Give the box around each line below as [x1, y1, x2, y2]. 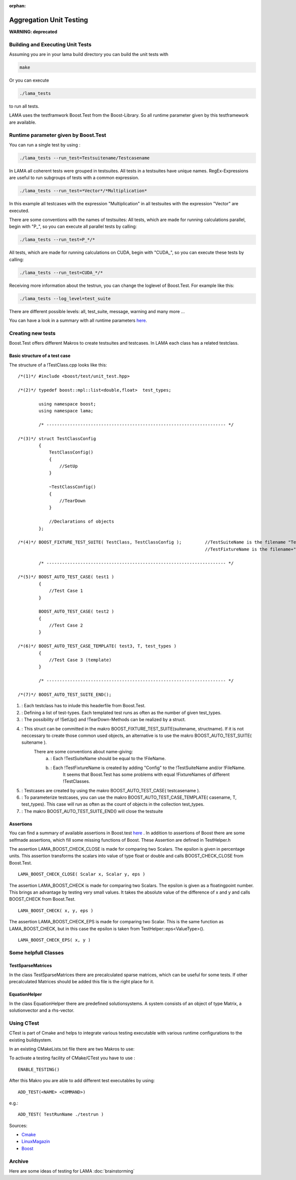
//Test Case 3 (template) [49, 657, 112, 663]
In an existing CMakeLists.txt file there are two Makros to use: [9, 1046, 135, 1052]
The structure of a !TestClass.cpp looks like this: [9, 362, 107, 368]
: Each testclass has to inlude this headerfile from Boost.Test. [21, 703, 146, 709]
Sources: [9, 1123, 28, 1129]
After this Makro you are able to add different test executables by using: [9, 1078, 155, 1084]
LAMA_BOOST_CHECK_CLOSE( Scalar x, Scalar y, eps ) [18, 871, 146, 877]
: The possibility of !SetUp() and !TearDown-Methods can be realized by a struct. [21, 717, 186, 723]
